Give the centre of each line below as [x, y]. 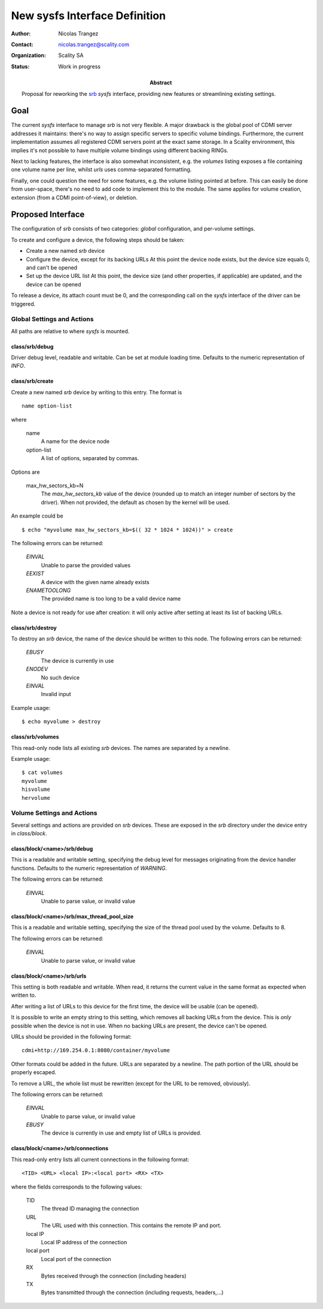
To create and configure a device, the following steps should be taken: [98, 240]
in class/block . [29, 833]
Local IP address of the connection [84, 1242]
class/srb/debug [32, 346]
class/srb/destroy [34, 628]
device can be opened [54, 284]
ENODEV [37, 669]
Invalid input [56, 694]
